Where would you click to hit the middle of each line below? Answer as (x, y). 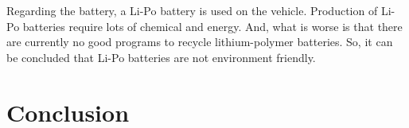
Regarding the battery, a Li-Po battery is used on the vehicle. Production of (192, 10)
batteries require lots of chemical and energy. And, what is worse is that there (212, 26)
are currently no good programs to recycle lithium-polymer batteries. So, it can (200, 42)
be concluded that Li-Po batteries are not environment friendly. (161, 57)
